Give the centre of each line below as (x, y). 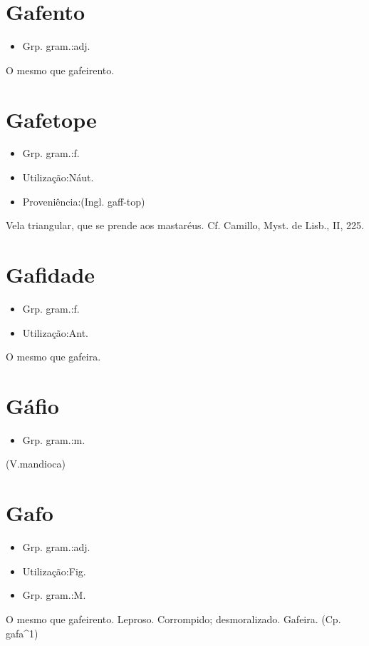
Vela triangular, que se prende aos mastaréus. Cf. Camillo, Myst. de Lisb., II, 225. (185, 225)
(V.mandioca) (36, 464)
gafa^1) (22, 633)
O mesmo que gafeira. (53, 357)
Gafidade (51, 274)
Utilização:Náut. (58, 177)
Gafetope (51, 119)
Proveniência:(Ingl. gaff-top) (84, 201)
